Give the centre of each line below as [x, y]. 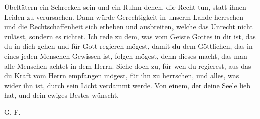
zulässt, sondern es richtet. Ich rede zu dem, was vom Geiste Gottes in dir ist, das [130, 36]
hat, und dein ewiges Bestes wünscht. [61, 95]
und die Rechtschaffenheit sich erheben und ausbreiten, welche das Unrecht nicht [128, 27]
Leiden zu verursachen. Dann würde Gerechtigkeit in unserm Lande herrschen [124, 17]
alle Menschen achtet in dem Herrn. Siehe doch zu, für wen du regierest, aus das [128, 66]
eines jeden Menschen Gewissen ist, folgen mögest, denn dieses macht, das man [126, 56]
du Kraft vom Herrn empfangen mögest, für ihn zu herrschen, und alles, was [122, 76]
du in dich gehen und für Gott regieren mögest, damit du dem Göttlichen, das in [128, 46]
